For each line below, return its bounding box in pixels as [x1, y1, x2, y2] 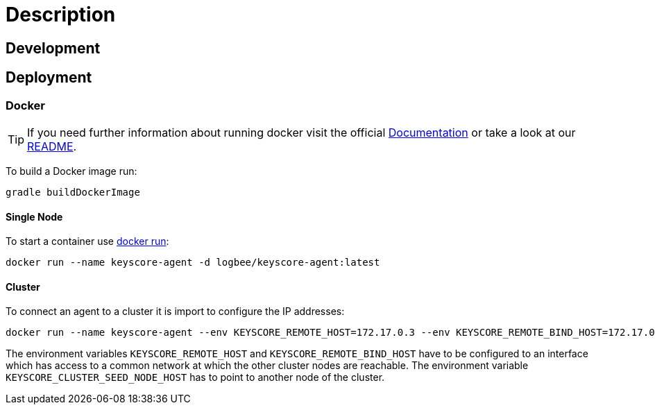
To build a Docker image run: [6, 164, 137, 177]
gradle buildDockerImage [6, 186, 140, 198]
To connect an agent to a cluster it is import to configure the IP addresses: [6, 305, 345, 318]
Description [6, 3, 116, 26]
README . [27, 139, 77, 153]
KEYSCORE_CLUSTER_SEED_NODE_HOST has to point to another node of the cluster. [6, 371, 385, 384]
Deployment [6, 69, 92, 87]
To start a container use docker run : [6, 235, 169, 248]
